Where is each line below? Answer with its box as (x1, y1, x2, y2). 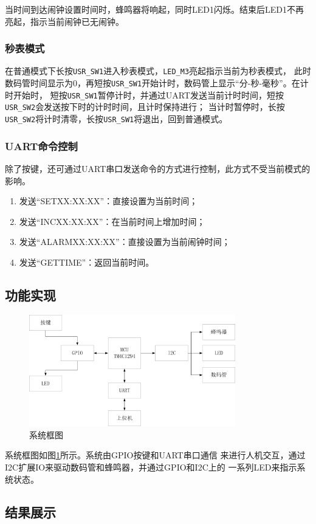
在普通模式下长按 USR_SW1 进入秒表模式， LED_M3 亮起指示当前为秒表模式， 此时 (5, 64, 311, 77)
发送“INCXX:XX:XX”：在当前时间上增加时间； (19, 215, 205, 227)
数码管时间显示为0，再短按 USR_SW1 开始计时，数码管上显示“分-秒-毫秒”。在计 (5, 77, 309, 89)
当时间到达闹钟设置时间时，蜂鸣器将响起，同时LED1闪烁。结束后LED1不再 (5, 3, 304, 15)
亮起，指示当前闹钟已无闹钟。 (5, 15, 124, 27)
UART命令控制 (5, 138, 78, 153)
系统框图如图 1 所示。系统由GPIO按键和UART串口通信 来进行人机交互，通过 (5, 449, 306, 461)
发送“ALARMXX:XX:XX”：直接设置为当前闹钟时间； (19, 235, 230, 248)
